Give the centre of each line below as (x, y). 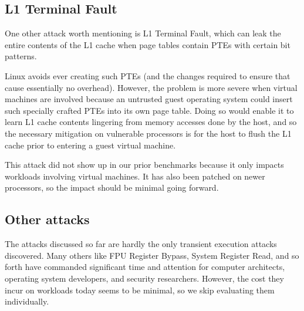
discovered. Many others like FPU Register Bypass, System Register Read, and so (152, 255)
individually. (27, 301)
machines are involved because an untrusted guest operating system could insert (149, 99)
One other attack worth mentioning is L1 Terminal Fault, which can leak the (143, 33)
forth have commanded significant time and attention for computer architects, (145, 267)
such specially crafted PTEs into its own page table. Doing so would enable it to (149, 110)
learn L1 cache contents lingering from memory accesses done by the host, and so (151, 122)
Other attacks (47, 219)
